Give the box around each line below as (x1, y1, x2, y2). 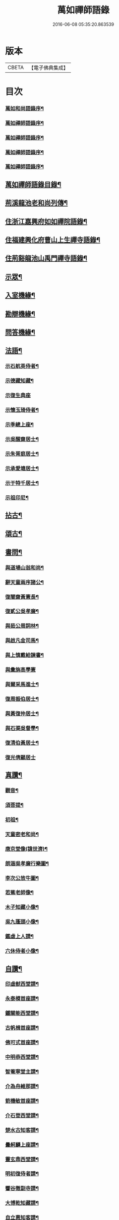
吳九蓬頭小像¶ (5, 918, 39, 925)
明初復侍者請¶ (5, 1170, 39, 1177)
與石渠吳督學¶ (5, 725, 39, 732)
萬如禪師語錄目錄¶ (5, 180, 61, 189)
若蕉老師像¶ (5, 889, 34, 896)
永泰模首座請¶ (5, 995, 39, 1002)
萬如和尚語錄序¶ (5, 105, 44, 112)
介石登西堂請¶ (5, 1112, 39, 1119)
